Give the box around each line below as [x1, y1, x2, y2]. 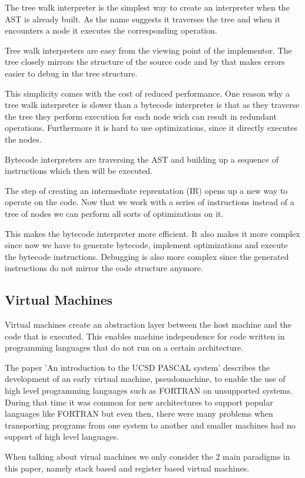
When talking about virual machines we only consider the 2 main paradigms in [5, 450, 290, 463]
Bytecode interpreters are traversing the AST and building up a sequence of [5, 153, 279, 165]
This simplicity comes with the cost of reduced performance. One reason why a [5, 87, 290, 99]
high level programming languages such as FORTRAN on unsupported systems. [5, 384, 293, 397]
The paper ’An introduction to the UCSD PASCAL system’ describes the [5, 361, 270, 373]
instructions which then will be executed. [5, 164, 153, 177]
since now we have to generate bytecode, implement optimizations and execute [5, 239, 288, 251]
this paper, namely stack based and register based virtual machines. [5, 461, 250, 474]
